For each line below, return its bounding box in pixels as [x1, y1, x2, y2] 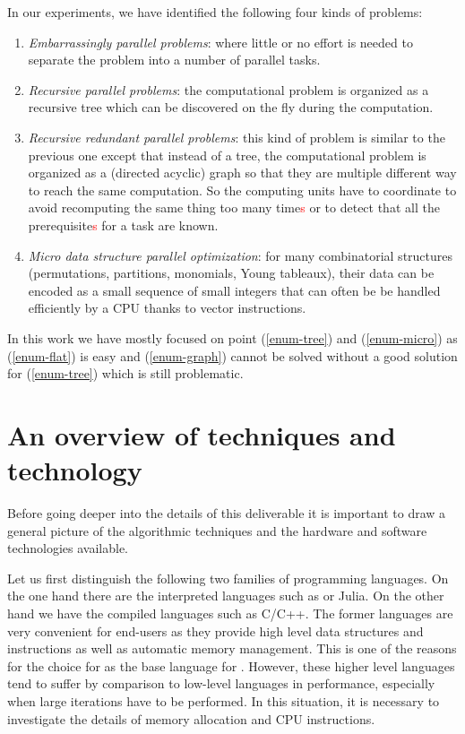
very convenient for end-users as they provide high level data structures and [7, 621, 424, 640]
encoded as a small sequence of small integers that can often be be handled [28, 281, 441, 299]
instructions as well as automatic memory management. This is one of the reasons [7, 639, 457, 658]
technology [7, 452, 142, 488]
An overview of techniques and [7, 416, 396, 453]
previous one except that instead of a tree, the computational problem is [28, 145, 426, 164]
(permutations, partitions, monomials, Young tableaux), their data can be [28, 263, 435, 282]
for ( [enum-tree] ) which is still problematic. [7, 364, 244, 383]
